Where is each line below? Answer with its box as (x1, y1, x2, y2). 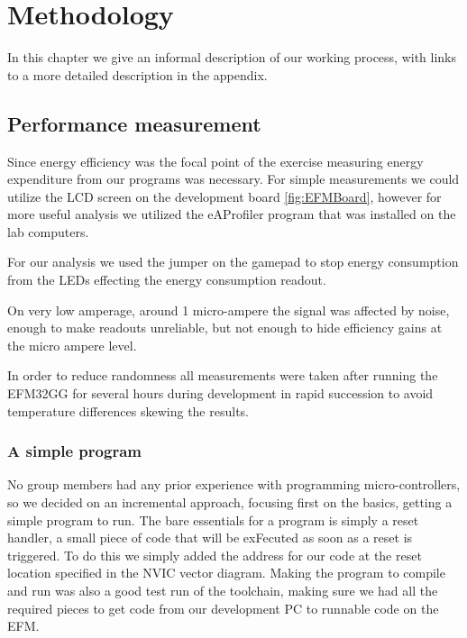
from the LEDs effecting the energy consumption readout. (7, 270, 326, 289)
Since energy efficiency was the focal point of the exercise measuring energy (7, 151, 424, 170)
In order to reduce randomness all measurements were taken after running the (7, 366, 438, 385)
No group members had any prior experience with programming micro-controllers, (7, 475, 461, 494)
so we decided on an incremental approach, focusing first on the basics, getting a (7, 493, 453, 512)
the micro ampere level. (7, 335, 137, 354)
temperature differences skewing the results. (7, 401, 249, 420)
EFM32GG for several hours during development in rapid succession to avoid (7, 384, 434, 403)
